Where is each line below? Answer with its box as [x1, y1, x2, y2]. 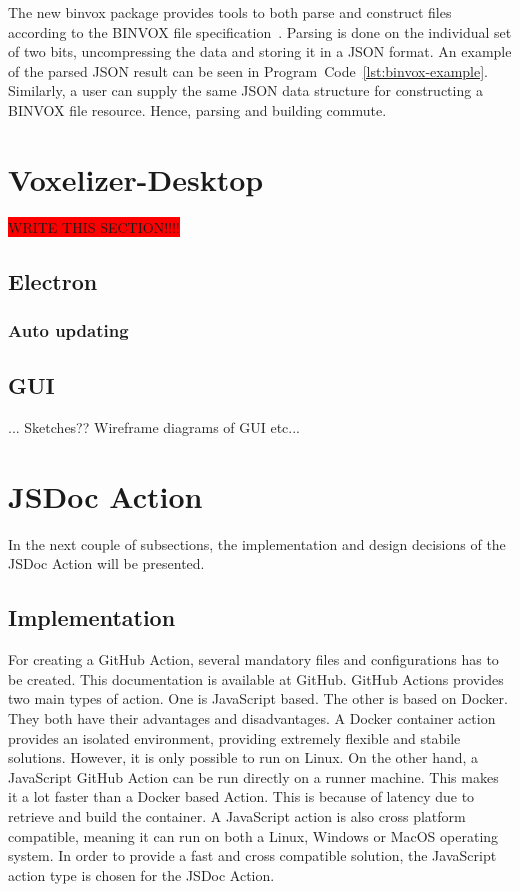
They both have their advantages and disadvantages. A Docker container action [8, 708, 496, 728]
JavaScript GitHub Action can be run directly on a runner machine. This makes [8, 766, 499, 787]
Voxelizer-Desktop [8, 158, 264, 199]
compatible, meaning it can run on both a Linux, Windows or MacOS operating [8, 825, 499, 846]
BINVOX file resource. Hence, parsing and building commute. [8, 99, 387, 120]
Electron [8, 265, 98, 296]
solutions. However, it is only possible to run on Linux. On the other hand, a [8, 747, 479, 768]
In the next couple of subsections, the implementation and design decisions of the [8, 533, 506, 554]
